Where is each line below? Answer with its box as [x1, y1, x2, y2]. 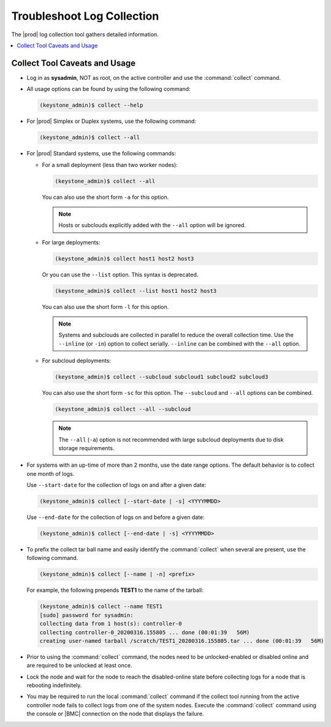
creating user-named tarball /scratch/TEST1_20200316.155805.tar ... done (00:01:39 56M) [39, 637, 324, 644]
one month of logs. [26, 470, 75, 477]
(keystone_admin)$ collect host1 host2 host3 [55, 255, 194, 262]
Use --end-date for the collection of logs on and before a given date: [26, 513, 205, 521]
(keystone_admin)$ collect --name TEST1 [39, 603, 162, 610]
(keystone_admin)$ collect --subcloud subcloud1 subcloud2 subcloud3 [55, 373, 268, 381]
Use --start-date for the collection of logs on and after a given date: [26, 481, 207, 489]
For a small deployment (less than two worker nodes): [42, 161, 178, 168]
